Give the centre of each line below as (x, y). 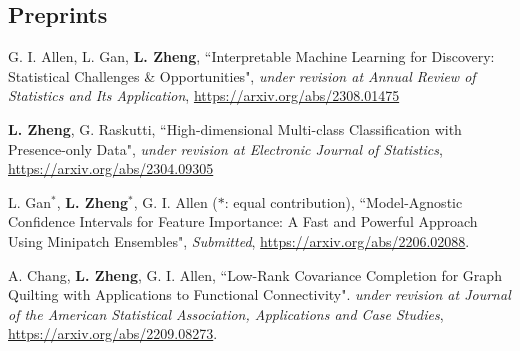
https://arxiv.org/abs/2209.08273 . (113, 333)
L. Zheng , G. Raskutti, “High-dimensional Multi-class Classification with (235, 128)
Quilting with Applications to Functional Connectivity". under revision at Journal (259, 294)
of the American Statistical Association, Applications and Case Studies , (226, 313)
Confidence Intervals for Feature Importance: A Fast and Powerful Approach (243, 221)
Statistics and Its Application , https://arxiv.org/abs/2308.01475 (204, 95)
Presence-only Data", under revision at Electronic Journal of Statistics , (225, 148)
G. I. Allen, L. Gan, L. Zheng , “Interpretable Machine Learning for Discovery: (251, 56)
